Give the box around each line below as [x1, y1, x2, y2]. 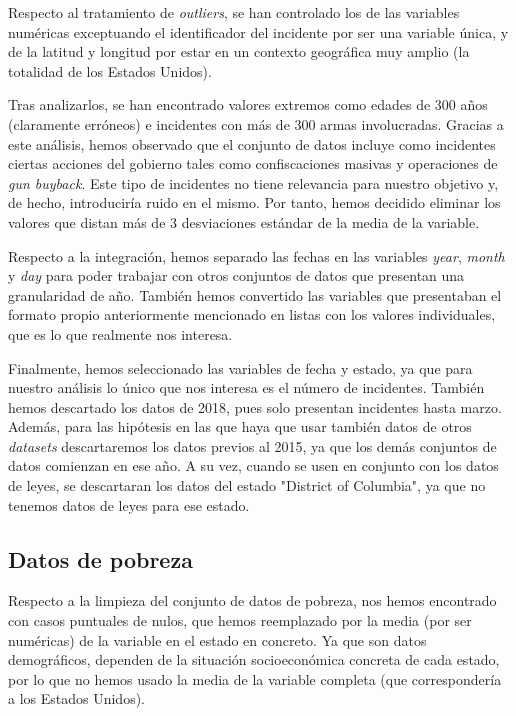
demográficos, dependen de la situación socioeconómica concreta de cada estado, [8, 649, 500, 670]
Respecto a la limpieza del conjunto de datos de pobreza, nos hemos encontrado [8, 590, 497, 611]
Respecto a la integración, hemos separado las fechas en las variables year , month [8, 245, 505, 266]
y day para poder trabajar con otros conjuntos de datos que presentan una [8, 265, 465, 286]
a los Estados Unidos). [8, 688, 146, 709]
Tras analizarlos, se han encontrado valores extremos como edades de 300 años [8, 94, 488, 115]
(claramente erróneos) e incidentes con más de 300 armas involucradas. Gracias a [8, 113, 504, 134]
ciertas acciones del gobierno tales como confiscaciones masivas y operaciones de [8, 153, 498, 174]
